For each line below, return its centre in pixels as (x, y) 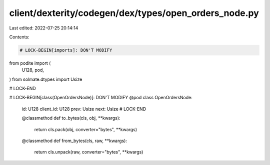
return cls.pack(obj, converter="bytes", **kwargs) (86, 129)
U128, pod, (33, 70)
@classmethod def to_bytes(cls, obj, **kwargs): (71, 118)
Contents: (19, 37)
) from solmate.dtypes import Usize (46, 79)
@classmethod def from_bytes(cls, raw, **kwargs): (74, 141)
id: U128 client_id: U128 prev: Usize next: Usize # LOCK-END (84, 109)
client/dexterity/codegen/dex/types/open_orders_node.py (134, 13)
